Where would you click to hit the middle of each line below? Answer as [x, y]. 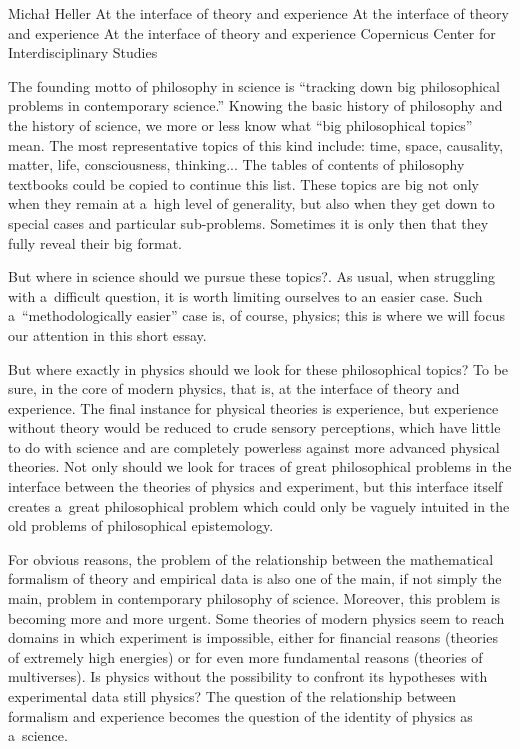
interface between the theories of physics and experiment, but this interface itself [255, 486]
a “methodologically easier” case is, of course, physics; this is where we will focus [256, 315]
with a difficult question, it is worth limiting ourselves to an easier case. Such [245, 295]
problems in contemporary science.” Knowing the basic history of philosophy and [255, 105]
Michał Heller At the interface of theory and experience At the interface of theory [258, 13]
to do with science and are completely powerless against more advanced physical [254, 446]
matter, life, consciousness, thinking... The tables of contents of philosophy [236, 164]
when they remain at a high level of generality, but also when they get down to [251, 203]
